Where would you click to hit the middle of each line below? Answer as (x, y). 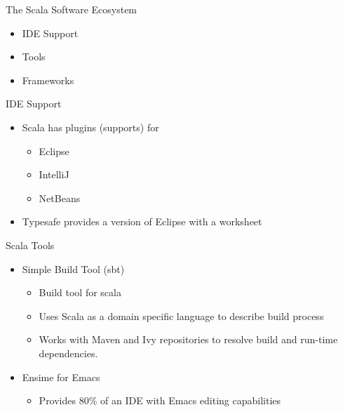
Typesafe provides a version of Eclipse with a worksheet (142, 221)
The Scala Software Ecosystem (72, 9)
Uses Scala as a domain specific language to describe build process (181, 315)
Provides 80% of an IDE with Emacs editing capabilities (160, 400)
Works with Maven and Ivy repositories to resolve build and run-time (188, 339)
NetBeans (60, 198)
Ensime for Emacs (61, 377)
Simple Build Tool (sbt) (73, 268)
